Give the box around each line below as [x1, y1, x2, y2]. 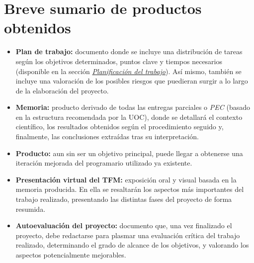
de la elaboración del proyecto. [15, 85, 109, 95]
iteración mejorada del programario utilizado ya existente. [15, 158, 192, 168]
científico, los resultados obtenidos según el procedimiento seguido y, [15, 121, 224, 132]
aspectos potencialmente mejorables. [15, 250, 126, 260]
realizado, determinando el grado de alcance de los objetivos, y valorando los [15, 240, 249, 250]
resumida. [15, 203, 46, 214]
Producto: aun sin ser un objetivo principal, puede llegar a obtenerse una [15, 148, 243, 158]
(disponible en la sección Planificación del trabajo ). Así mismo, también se [15, 66, 242, 76]
